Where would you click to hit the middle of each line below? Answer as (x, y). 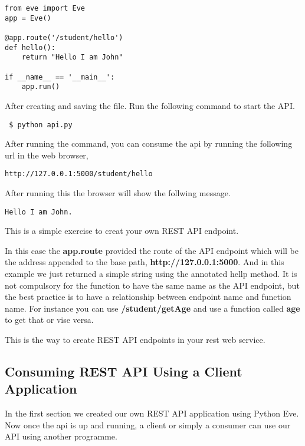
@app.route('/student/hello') (64, 37)
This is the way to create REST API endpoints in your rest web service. (135, 339)
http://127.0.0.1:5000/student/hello (79, 174)
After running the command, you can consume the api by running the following (149, 143)
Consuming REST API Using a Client (124, 371)
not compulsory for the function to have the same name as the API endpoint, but (152, 285)
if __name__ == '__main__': (60, 77)
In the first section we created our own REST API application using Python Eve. (152, 413)
